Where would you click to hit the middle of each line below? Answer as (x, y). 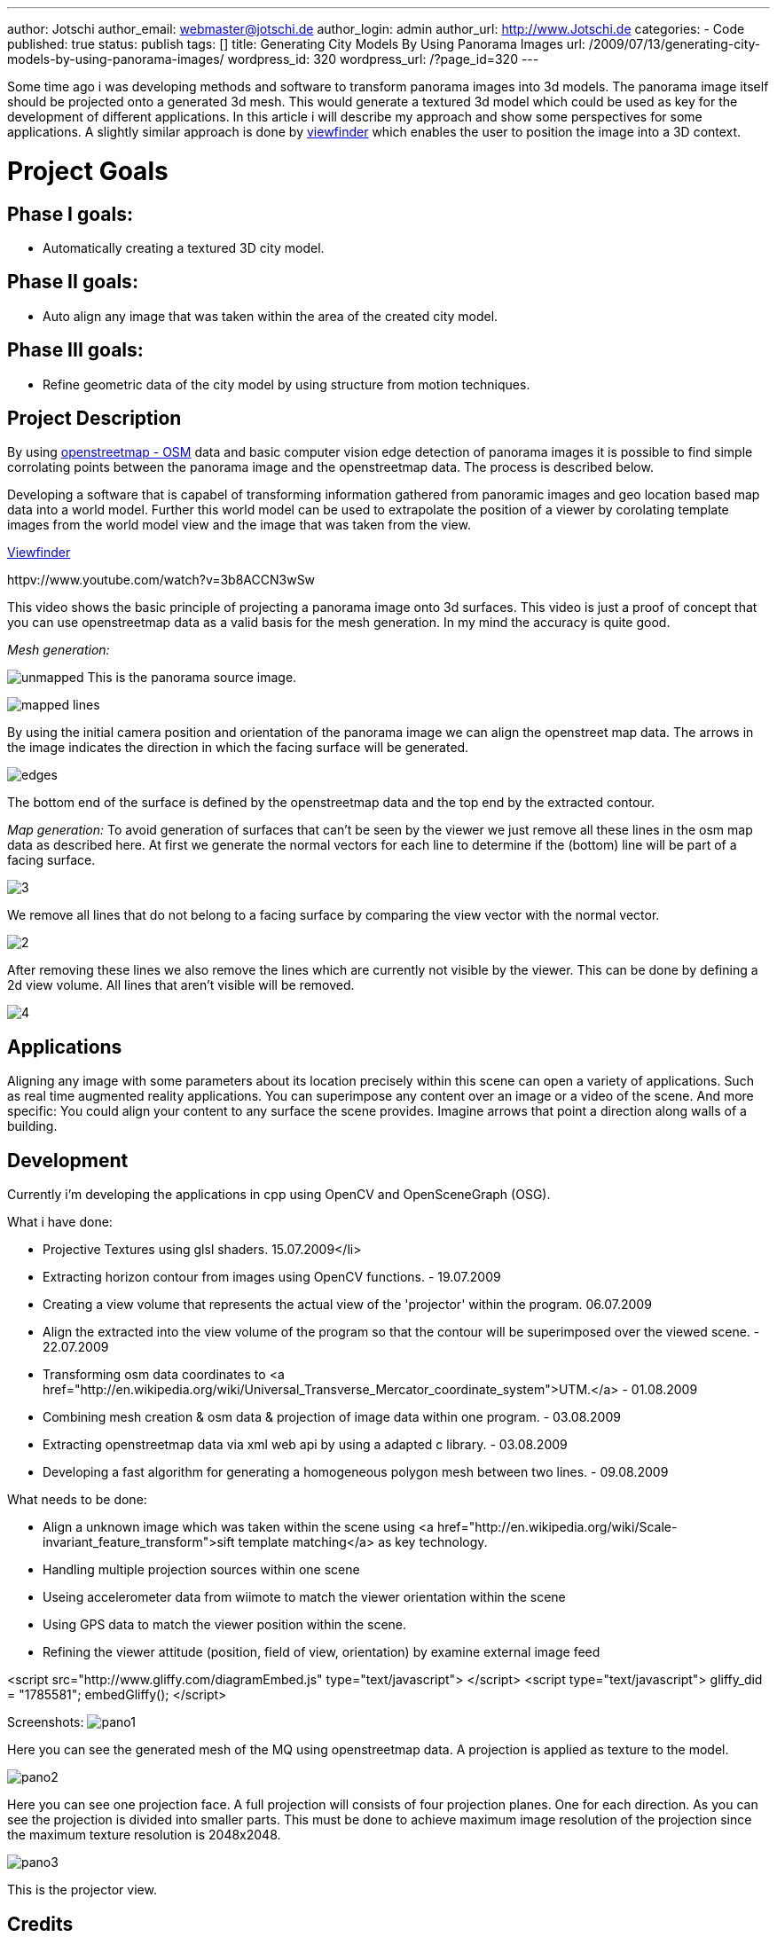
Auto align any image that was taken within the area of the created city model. (271, 316)
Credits (40, 1924)
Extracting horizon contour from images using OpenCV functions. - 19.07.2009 (272, 1277)
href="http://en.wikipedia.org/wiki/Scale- (557, 1527)
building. (32, 1126)
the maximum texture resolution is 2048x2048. (144, 1835)
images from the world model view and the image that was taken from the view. (239, 525)
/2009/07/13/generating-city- (675, 44)
